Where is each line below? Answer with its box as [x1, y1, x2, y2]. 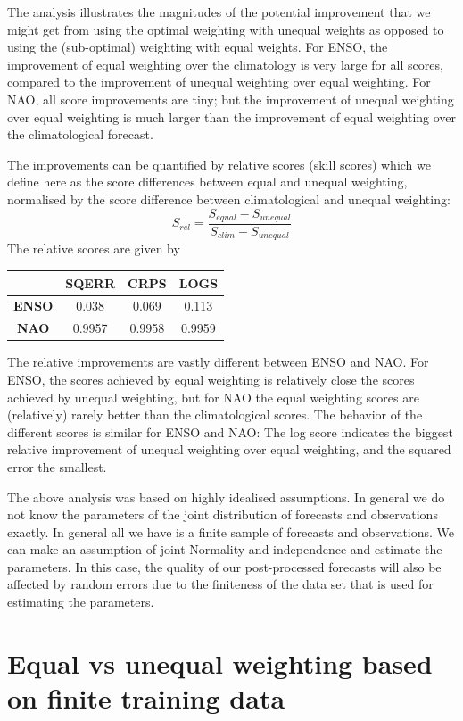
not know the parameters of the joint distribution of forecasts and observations [7, 505, 438, 524]
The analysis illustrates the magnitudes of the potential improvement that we [7, 3, 431, 21]
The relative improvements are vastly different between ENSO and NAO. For [7, 352, 429, 371]
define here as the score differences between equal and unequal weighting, [7, 172, 408, 191]
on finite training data [7, 680, 285, 717]
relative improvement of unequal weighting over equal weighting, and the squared [7, 440, 451, 459]
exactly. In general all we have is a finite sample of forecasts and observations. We [7, 522, 455, 541]
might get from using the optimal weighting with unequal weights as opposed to [7, 20, 444, 38]
